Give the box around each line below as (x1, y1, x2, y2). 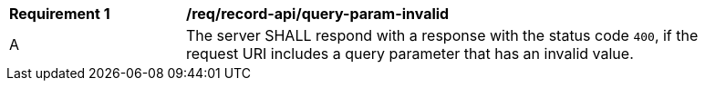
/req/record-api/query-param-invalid (186, 5, 450, 23)
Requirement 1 (9, 5, 110, 23)
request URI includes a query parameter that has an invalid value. (186, 44, 634, 63)
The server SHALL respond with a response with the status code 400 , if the (186, 26, 699, 44)
